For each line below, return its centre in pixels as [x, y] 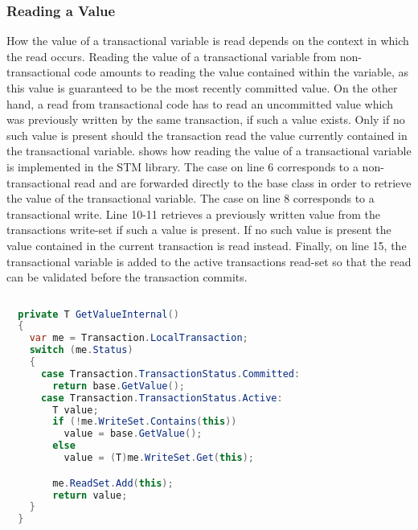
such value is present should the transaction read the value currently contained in [207, 135]
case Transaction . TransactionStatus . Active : [162, 398]
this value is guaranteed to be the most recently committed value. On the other [202, 88]
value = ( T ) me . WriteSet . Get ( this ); [159, 458]
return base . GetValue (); [119, 386]
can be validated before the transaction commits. [127, 277]
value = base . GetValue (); [133, 434]
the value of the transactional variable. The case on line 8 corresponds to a [191, 198]
